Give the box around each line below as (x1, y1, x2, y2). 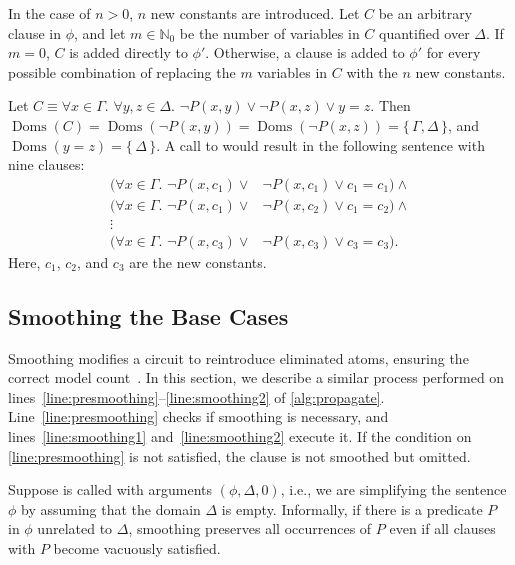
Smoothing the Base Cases (8, 300, 289, 331)
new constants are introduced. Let (150, 3, 360, 23)
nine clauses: (8, 154, 85, 175)
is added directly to (69, 42, 188, 63)
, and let (73, 22, 126, 43)
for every (426, 42, 481, 63)
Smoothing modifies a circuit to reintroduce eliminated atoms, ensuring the (8, 347, 469, 368)
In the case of (8, 3, 91, 23)
